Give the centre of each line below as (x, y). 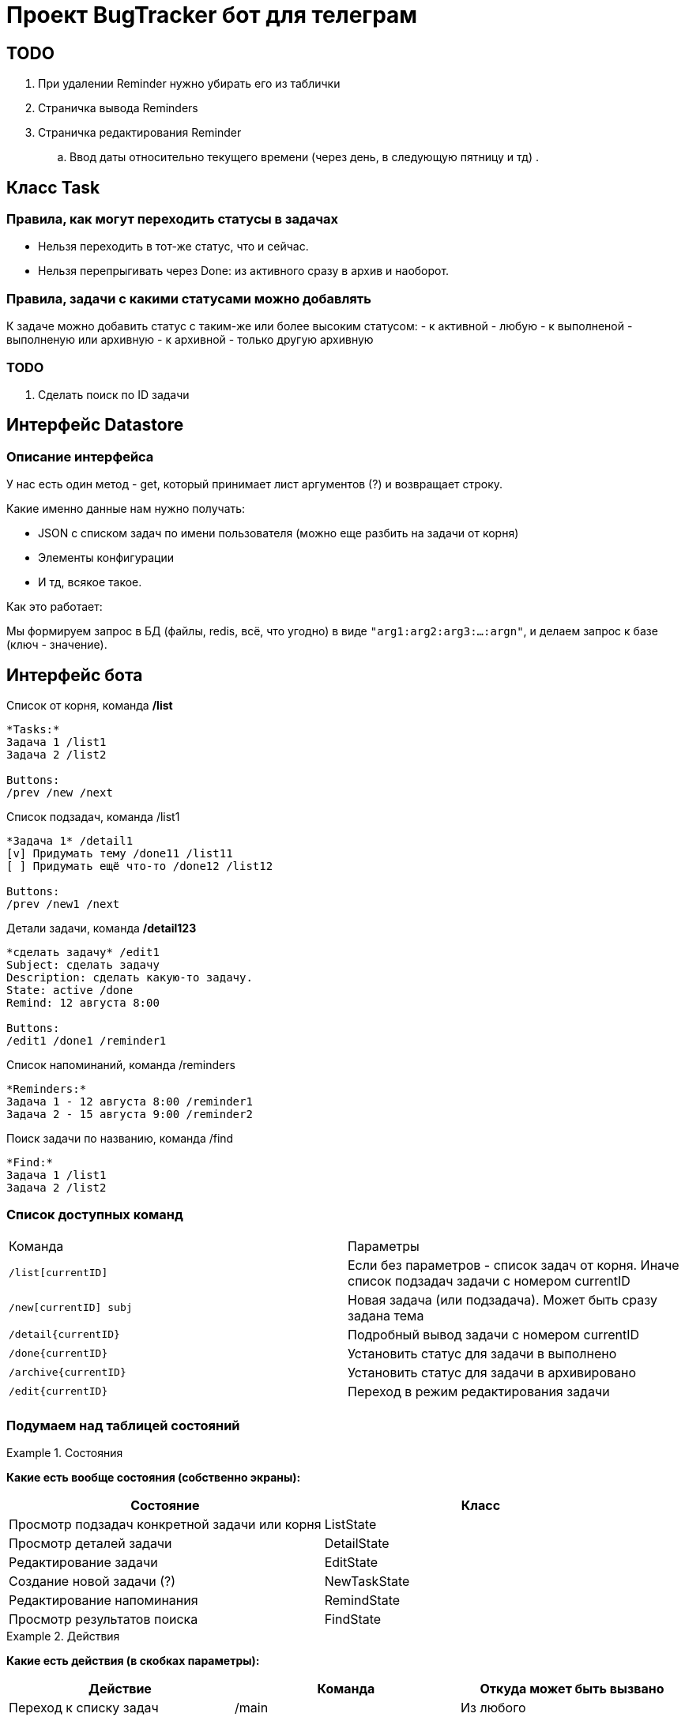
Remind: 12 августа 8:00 (83, 1002)
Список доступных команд (95, 1215)
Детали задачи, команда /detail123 (102, 928)
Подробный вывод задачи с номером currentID (493, 1334)
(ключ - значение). (57, 645)
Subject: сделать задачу (83, 964)
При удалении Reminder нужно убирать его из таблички (189, 84)
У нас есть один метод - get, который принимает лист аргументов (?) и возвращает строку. (255, 484)
